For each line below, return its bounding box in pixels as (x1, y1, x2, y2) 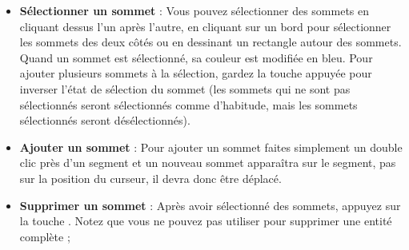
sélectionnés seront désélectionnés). (19, 112, 190, 129)
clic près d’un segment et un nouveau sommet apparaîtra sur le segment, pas (19, 154, 396, 171)
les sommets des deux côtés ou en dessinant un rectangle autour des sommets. (19, 34, 402, 50)
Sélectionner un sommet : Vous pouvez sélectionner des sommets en (19, 2, 370, 18)
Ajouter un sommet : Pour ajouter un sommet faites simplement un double (19, 138, 403, 155)
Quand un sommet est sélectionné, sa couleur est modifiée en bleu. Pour (19, 49, 373, 65)
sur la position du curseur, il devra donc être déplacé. (19, 169, 282, 186)
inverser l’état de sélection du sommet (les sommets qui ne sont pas (19, 80, 351, 97)
